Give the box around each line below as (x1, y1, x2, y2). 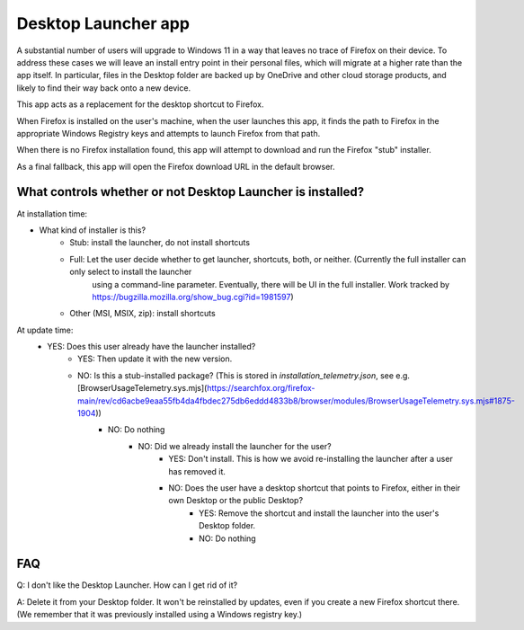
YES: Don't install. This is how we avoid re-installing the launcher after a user (168, 454, 453, 465)
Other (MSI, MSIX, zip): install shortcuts (69, 308, 216, 319)
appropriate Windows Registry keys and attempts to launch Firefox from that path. (16, 128, 321, 138)
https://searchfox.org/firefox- (207, 383, 315, 394)
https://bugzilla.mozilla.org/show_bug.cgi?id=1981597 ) (92, 291, 294, 302)
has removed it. (168, 466, 226, 476)
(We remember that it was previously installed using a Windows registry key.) (16, 609, 303, 620)
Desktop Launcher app (16, 13, 191, 33)
